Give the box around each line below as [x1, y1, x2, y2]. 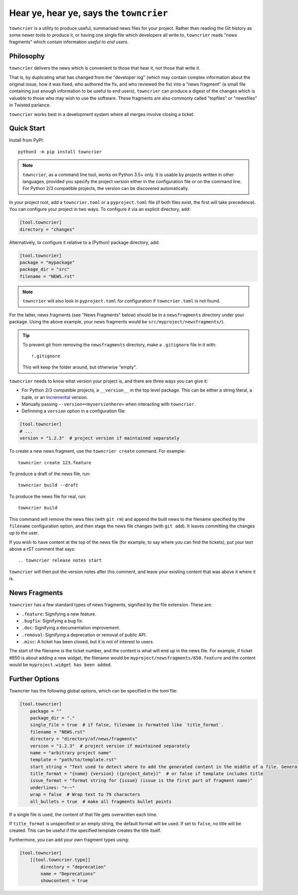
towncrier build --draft [18, 483, 78, 488]
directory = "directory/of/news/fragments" [30, 736, 138, 742]
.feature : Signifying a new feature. [21, 611, 96, 617]
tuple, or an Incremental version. [21, 394, 88, 400]
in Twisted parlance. [9, 102, 51, 108]
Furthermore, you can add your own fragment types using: [9, 836, 129, 843]
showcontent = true [40, 878, 88, 884]
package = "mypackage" [19, 259, 75, 265]
